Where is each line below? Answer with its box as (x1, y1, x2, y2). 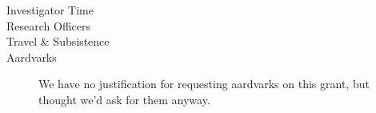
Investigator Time (6, 2, 94, 18)
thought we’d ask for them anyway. (38, 91, 210, 107)
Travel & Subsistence (6, 33, 110, 50)
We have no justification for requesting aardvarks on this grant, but (38, 75, 370, 92)
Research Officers (6, 17, 90, 34)
